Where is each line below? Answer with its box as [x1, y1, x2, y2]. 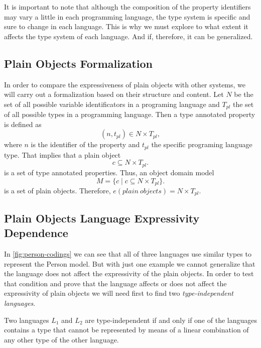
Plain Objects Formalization [4, 55, 153, 71]
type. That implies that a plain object [4, 149, 121, 160]
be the [234, 89, 253, 99]
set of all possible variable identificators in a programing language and [4, 98, 220, 109]
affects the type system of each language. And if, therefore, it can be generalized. [4, 31, 253, 41]
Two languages [4, 314, 49, 325]
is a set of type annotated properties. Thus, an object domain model [4, 167, 214, 177]
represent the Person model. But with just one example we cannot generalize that [4, 258, 255, 269]
